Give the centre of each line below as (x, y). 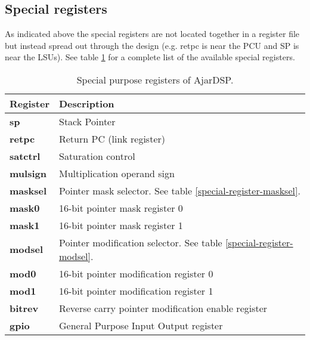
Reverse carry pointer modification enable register (163, 308)
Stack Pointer (87, 121)
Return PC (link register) (112, 138)
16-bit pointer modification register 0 (136, 273)
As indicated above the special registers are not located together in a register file (152, 34)
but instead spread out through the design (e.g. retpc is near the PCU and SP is (152, 45)
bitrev (24, 308)
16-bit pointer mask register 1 (121, 225)
